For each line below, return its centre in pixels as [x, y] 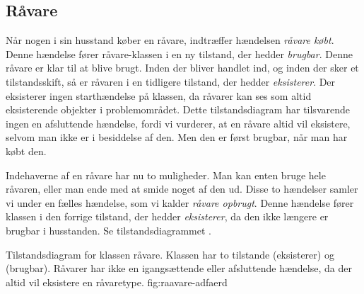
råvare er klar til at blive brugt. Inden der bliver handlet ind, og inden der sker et [182, 68]
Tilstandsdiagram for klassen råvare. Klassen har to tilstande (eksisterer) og [170, 254]
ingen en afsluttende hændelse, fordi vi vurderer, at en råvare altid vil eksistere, [178, 123]
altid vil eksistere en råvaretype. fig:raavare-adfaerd [117, 282]
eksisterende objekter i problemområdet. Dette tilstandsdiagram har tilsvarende [178, 109]
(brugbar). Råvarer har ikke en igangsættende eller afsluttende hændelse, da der [179, 268]
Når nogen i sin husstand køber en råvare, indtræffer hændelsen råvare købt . [170, 40]
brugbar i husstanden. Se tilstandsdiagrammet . [108, 230]
